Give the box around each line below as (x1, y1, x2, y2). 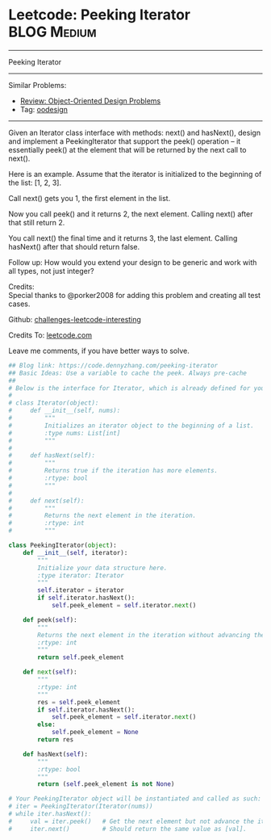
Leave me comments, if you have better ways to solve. (8, 346, 190, 355)
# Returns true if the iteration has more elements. (8, 467, 219, 475)
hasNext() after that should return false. (8, 241, 140, 251)
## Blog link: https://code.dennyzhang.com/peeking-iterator (8, 361, 219, 369)
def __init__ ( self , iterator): (23, 548, 128, 556)
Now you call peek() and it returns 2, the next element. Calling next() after (8, 208, 253, 219)
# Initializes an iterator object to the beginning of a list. (8, 422, 254, 430)
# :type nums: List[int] (8, 429, 121, 437)
